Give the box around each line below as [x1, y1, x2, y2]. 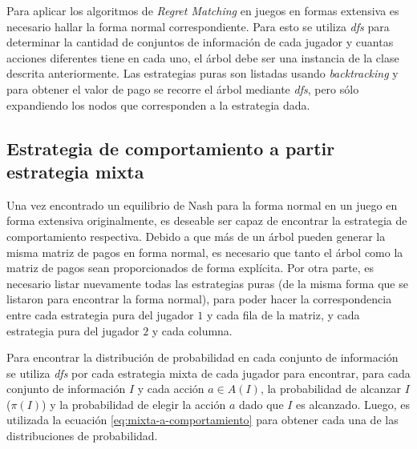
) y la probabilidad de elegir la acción [42, 395, 226, 412]
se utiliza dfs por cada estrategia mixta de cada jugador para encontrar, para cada [6, 364, 411, 381]
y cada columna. [152, 322, 233, 339]
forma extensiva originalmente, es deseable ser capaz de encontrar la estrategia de [6, 212, 407, 229]
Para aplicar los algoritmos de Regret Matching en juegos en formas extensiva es [6, 2, 399, 18]
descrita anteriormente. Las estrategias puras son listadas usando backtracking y [6, 65, 399, 82]
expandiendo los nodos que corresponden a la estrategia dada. [6, 96, 310, 113]
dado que [238, 395, 284, 412]
